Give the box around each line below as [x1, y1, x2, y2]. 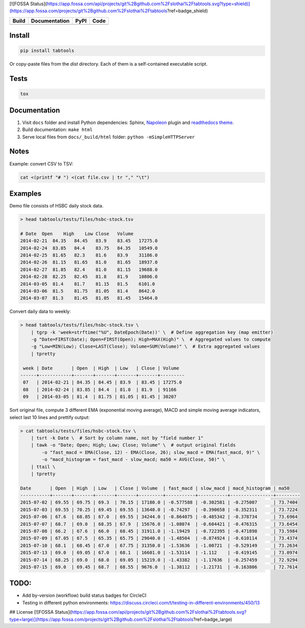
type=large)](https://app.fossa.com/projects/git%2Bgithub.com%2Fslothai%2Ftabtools [9, 616, 194, 622]
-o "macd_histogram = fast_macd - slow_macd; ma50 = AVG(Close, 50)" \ [41, 456, 225, 463]
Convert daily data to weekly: [9, 308, 71, 315]
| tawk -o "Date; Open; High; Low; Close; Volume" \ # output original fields [31, 442, 236, 448]
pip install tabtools [20, 48, 75, 54]
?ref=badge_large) [193, 616, 232, 622]
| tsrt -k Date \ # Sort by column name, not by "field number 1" [31, 435, 204, 441]
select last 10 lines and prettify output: [9, 414, 90, 420]
